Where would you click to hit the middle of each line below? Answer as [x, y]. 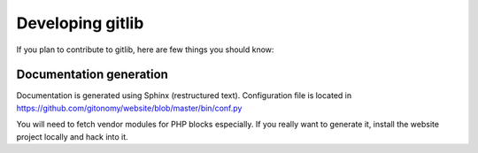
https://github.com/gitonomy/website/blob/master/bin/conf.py [129, 108]
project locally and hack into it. [72, 136]
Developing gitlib [80, 23]
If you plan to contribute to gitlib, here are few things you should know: [145, 50]
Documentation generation [92, 75]
